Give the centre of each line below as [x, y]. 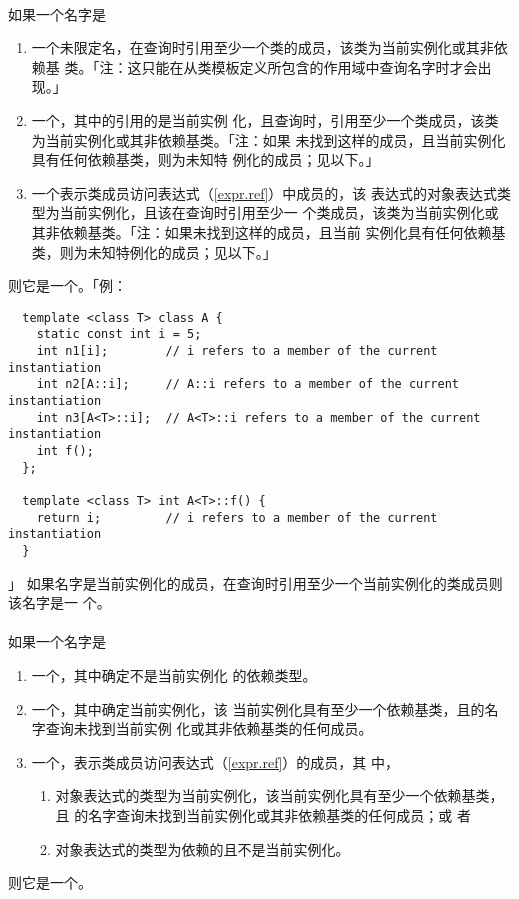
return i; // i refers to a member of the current [237, 517]
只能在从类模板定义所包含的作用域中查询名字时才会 [309, 66]
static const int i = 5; [119, 334]
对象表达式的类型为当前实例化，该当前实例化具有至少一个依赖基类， [279, 795]
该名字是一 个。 [59, 602]
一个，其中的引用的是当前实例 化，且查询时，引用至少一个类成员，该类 [265, 119]
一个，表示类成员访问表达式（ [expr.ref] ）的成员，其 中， [215, 761]
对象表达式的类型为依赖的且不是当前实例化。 [202, 848]
